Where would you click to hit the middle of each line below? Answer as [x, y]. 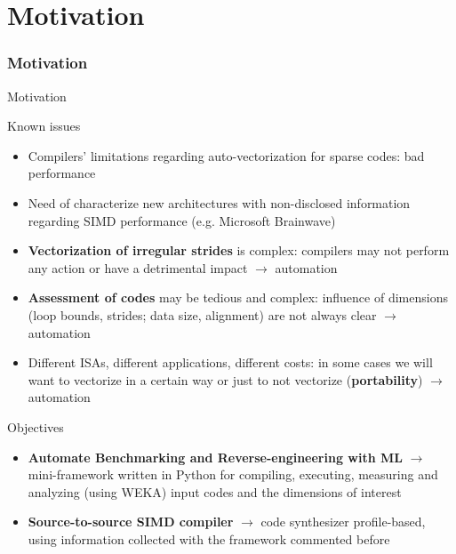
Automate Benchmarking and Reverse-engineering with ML [215, 457]
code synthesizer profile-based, [343, 522]
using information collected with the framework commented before [209, 538]
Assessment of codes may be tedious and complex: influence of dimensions [238, 297]
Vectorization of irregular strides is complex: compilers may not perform [239, 250]
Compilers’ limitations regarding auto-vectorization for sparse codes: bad [226, 155]
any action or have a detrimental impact [138, 267]
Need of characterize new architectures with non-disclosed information [219, 202]
